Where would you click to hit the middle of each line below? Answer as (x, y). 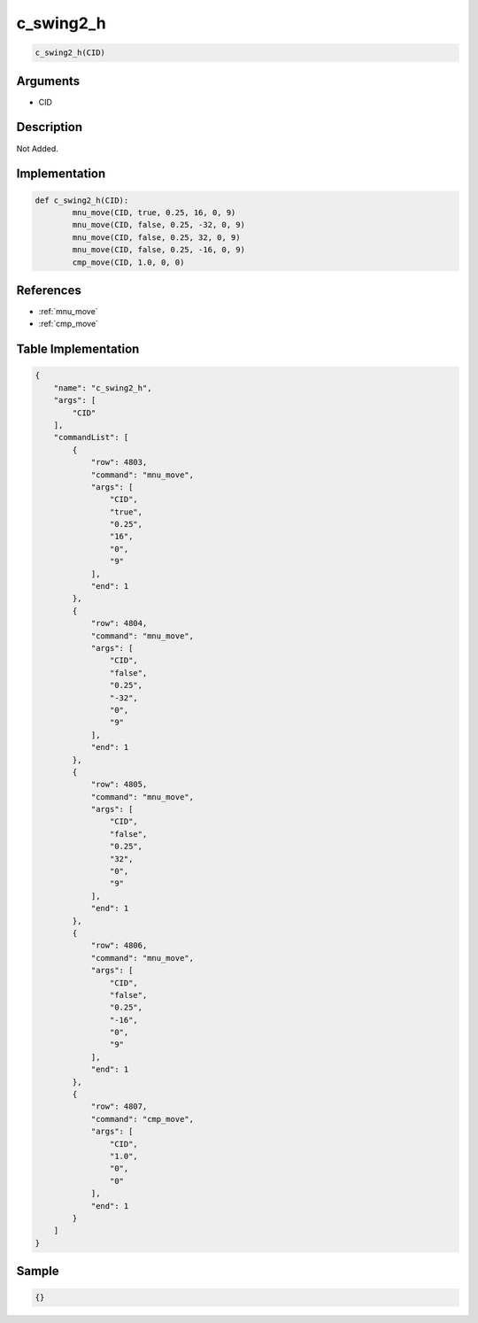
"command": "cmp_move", (143, 1119)
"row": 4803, (119, 462)
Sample (38, 1271)
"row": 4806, (119, 946)
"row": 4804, (119, 623)
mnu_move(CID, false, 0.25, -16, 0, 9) (158, 250)
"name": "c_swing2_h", (103, 388)
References (49, 290)
